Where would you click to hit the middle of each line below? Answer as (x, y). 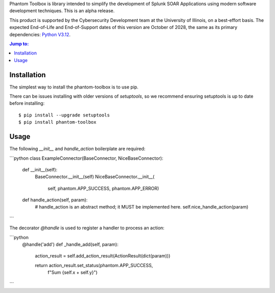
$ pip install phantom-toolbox (58, 122)
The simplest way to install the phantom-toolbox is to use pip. (74, 87)
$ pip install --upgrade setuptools (64, 115)
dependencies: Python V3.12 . (40, 34)
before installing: (27, 103)
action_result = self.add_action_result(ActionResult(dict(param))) (103, 256)
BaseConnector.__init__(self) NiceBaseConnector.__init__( (95, 177)
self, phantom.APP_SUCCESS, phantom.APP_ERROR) (103, 188)
